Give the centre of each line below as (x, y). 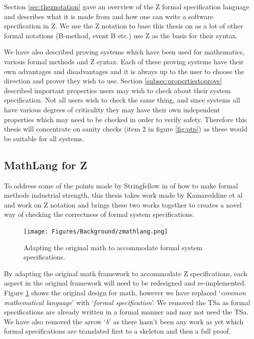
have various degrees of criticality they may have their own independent (112, 109)
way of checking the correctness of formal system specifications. (99, 214)
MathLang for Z (46, 165)
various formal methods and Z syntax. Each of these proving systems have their (124, 61)
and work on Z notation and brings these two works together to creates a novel (123, 204)
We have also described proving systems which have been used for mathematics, (124, 52)
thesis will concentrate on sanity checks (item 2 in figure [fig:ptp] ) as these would (126, 129)
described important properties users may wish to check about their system (117, 90)
